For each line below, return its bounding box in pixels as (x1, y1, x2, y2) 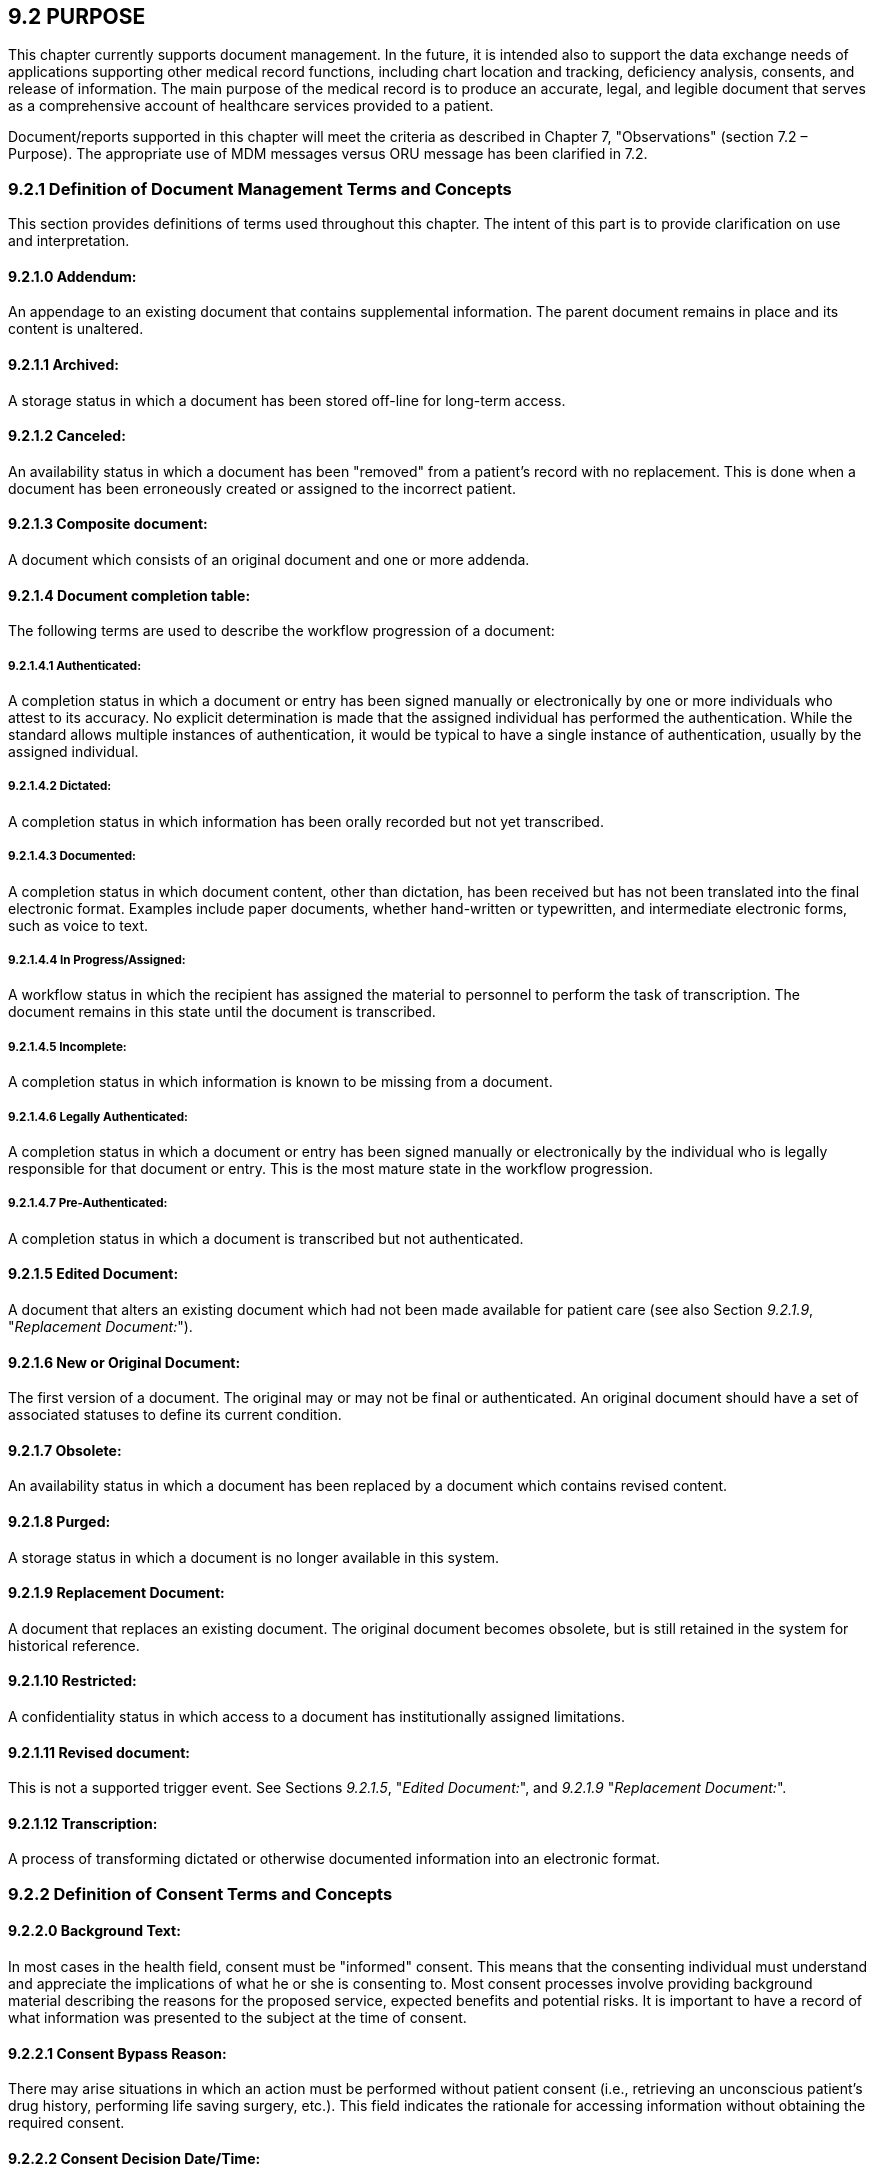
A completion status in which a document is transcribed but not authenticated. (8, 1229, 524, 1247)
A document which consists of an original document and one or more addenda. (8, 551, 530, 569)
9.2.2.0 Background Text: (8, 1922, 181, 1940)
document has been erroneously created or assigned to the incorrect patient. (8, 479, 516, 497)
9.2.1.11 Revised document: (8, 1743, 191, 1761)
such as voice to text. (8, 916, 149, 934)
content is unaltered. (8, 320, 144, 338)
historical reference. (8, 1636, 140, 1654)
